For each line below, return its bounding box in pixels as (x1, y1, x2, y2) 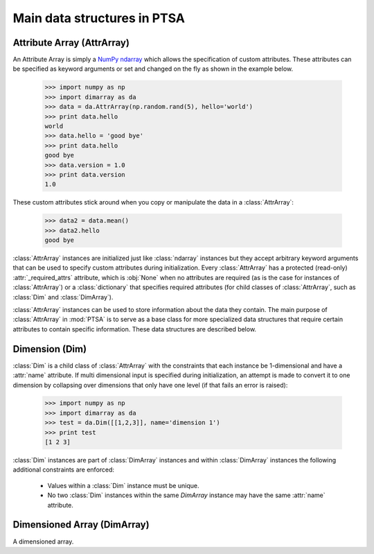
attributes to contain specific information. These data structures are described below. (12, 324, 256, 333)
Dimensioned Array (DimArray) (12, 519, 150, 530)
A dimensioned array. (12, 537, 74, 546)
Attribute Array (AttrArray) (12, 37, 130, 49)
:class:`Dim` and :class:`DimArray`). (12, 293, 114, 301)
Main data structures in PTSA (12, 10, 185, 26)
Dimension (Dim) (12, 343, 87, 355)
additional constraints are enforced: (12, 465, 114, 474)
